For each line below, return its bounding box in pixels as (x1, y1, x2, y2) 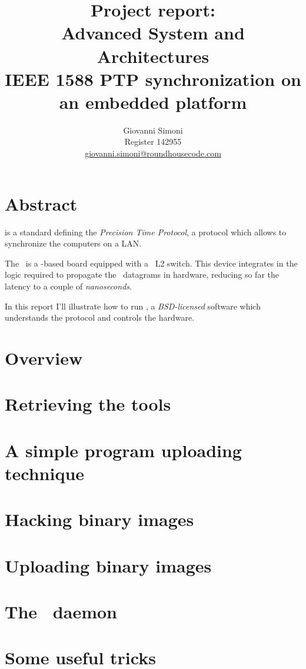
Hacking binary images (5, 507, 194, 531)
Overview (5, 345, 83, 370)
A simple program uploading (5, 438, 242, 462)
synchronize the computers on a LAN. (5, 237, 142, 249)
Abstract (5, 191, 78, 215)
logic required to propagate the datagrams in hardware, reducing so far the (5, 268, 279, 281)
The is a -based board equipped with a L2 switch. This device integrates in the (5, 257, 298, 269)
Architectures (97, 44, 209, 68)
